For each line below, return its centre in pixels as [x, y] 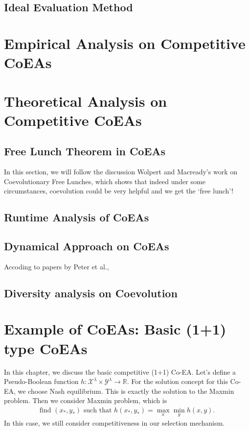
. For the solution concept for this [177, 381]
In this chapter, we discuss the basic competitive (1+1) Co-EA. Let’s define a [120, 371]
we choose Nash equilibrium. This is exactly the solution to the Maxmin [126, 391]
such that [98, 410]
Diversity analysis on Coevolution [91, 293]
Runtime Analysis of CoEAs [77, 217]
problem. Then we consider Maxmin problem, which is [86, 400]
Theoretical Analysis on [86, 101]
